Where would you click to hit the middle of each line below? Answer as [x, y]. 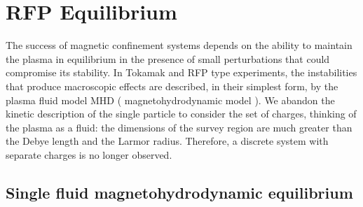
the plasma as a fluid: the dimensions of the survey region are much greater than [179, 127]
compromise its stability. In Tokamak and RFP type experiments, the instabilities [181, 72]
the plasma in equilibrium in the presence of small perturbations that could [168, 58]
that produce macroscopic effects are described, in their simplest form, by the [172, 86]
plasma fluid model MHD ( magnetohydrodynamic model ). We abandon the [170, 100]
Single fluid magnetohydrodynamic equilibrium [179, 192]
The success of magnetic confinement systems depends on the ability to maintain [179, 45]
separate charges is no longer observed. [89, 154]
